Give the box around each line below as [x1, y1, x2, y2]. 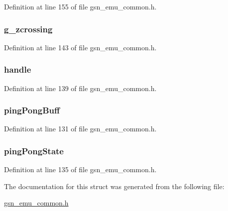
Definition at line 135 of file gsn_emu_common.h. [4, 164, 157, 175]
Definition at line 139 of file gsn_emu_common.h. [4, 83, 157, 93]
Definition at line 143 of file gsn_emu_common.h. [4, 42, 157, 52]
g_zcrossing [4, 22, 53, 35]
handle [4, 63, 31, 76]
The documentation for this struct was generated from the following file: [4, 181, 225, 191]
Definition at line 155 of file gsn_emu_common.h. [4, 1, 157, 11]
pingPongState [4, 144, 64, 157]
